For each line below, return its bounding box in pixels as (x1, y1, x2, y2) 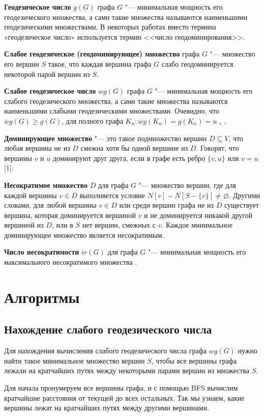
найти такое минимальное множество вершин (4, 355, 145, 366)
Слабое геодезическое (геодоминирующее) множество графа (4, 48, 200, 59)
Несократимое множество (4, 179, 88, 190)
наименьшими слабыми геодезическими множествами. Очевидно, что (4, 105, 219, 116)
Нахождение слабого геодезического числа (4, 321, 212, 337)
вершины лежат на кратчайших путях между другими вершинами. (4, 402, 210, 413)
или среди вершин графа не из (119, 200, 214, 210)
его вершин (4, 58, 39, 69)
